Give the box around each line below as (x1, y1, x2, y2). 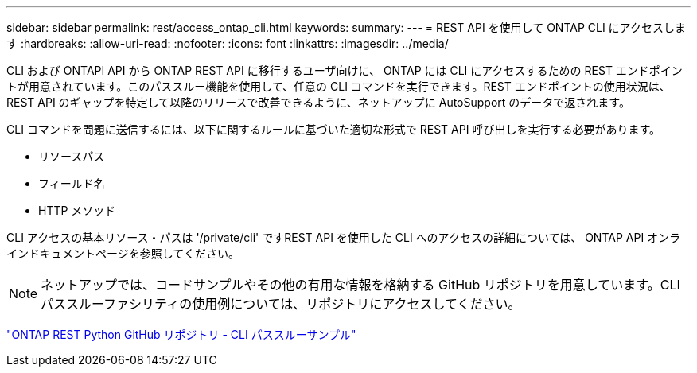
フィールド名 (38, 177, 105, 190)
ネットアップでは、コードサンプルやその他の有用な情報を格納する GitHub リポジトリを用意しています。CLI (41, 277, 680, 293)
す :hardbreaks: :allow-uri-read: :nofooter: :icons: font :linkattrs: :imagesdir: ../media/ (6, 37, 449, 50)
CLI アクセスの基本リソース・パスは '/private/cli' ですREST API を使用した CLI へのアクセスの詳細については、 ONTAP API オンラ (6, 231, 681, 244)
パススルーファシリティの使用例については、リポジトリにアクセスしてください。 (41, 296, 521, 312)
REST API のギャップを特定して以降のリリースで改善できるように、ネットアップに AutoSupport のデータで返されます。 (6, 95, 630, 109)
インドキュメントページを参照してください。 (6, 247, 239, 260)
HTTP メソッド (38, 204, 116, 217)
